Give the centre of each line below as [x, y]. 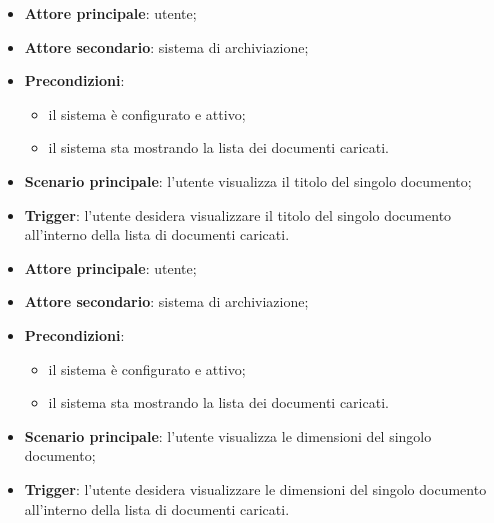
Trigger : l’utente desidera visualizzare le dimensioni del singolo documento [255, 488]
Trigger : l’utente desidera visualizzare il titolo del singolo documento [238, 214]
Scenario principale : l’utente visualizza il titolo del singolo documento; [248, 180]
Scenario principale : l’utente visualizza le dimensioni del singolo [228, 435]
